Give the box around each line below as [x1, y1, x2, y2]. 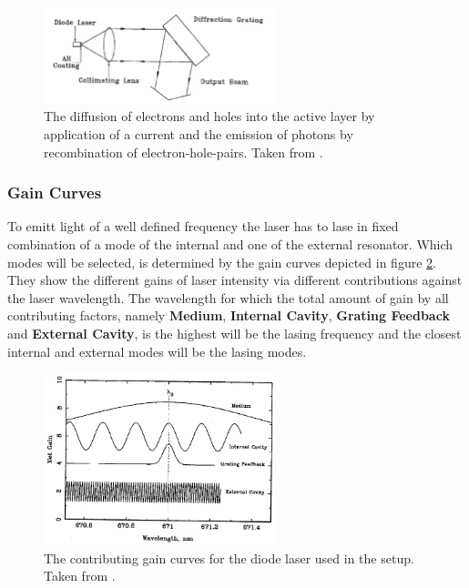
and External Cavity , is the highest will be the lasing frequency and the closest [7, 323, 462, 342]
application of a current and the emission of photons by [44, 125, 353, 144]
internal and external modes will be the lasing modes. [7, 341, 307, 360]
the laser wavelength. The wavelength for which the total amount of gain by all [7, 288, 449, 307]
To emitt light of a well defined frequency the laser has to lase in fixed [7, 217, 399, 236]
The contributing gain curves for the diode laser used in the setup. [44, 548, 414, 567]
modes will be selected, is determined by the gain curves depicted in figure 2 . [7, 252, 436, 271]
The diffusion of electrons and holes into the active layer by [44, 106, 375, 126]
